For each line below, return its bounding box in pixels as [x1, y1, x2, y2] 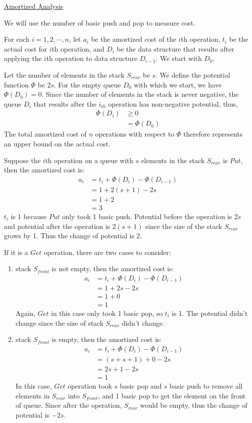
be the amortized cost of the [91, 34, 176, 44]
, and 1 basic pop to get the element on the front [98, 390, 246, 400]
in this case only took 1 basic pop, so [51, 308, 163, 318]
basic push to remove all [169, 380, 243, 391]
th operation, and [52, 43, 105, 54]
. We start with [156, 53, 202, 63]
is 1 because [10, 211, 47, 221]
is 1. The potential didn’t [172, 308, 248, 318]
